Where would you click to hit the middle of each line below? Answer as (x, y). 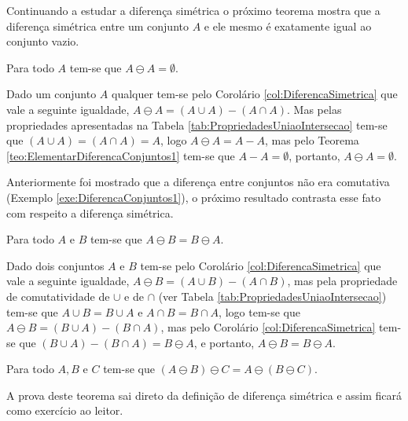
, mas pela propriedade (342, 281)
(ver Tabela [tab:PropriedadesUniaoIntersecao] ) (272, 296)
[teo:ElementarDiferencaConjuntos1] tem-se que (121, 155)
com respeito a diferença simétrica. (90, 212)
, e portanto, (224, 342)
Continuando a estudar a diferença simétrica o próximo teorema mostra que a (193, 10)
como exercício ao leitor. (65, 410)
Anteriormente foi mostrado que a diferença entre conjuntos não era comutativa (198, 182)
